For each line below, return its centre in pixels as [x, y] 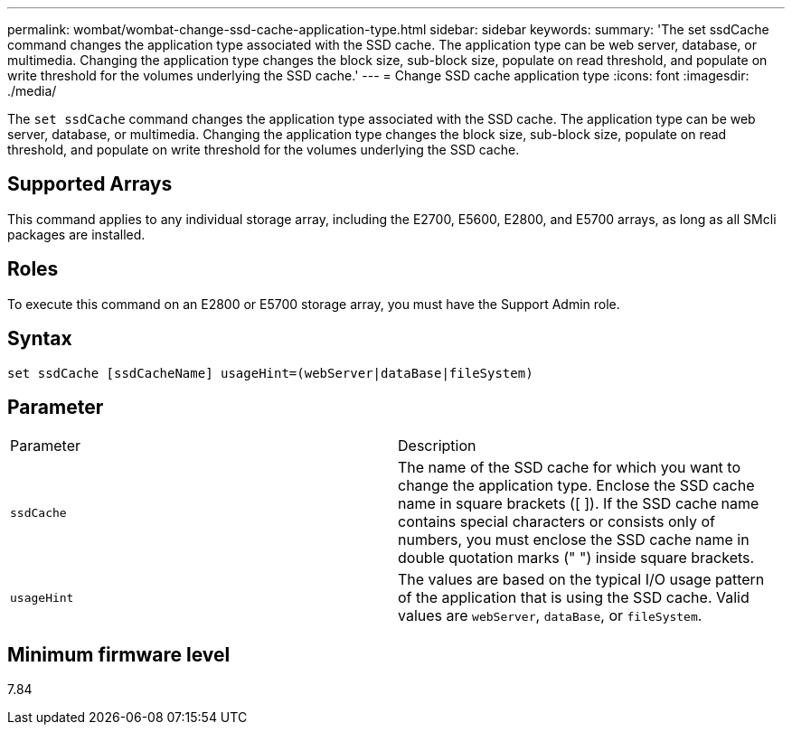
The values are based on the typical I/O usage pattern [581, 580]
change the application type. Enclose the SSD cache [576, 486]
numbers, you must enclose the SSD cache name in [574, 540]
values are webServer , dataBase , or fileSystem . [550, 616]
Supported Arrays [90, 184]
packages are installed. [76, 234]
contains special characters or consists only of [556, 522]
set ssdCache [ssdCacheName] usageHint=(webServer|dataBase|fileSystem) [270, 373]
